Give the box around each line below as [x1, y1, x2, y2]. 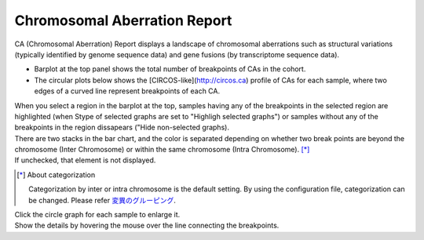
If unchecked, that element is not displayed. [14, 155, 156, 165]
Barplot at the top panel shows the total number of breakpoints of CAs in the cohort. [34, 64, 306, 74]
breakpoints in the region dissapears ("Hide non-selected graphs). [14, 122, 229, 133]
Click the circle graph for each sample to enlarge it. [14, 210, 181, 220]
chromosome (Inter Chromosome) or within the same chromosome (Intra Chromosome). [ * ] [14, 145, 310, 155]
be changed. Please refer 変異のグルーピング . [28, 195, 177, 205]
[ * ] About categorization [16, 169, 96, 180]
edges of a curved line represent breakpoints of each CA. [34, 86, 221, 96]
